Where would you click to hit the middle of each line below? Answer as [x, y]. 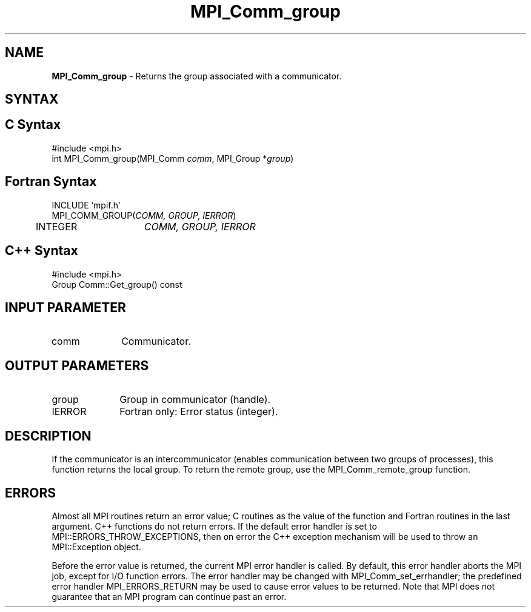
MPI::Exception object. [96, 547]
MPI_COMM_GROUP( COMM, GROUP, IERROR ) [144, 215]
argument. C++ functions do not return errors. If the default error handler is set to [214, 526]
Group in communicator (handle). [195, 400]
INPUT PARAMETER [65, 307]
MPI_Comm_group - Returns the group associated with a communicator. [197, 76]
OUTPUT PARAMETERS [77, 365]
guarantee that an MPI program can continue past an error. [169, 596]
